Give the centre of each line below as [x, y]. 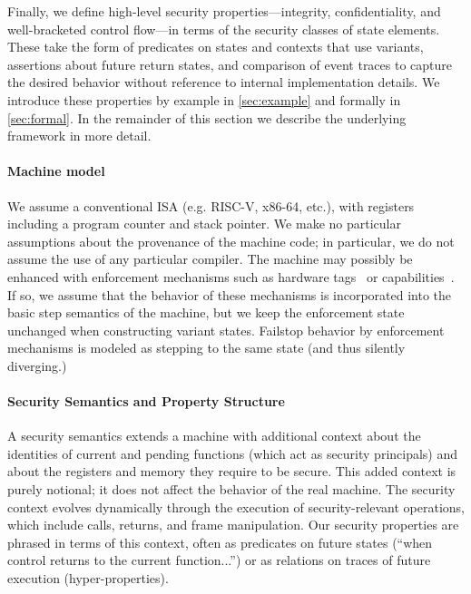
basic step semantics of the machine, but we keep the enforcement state [206, 312]
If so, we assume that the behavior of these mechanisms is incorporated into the [230, 294]
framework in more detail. [79, 136]
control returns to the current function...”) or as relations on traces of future [219, 560]
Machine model [56, 171]
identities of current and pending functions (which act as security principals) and [233, 453]
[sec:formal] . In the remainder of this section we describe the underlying [207, 117]
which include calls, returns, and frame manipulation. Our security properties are [233, 525]
